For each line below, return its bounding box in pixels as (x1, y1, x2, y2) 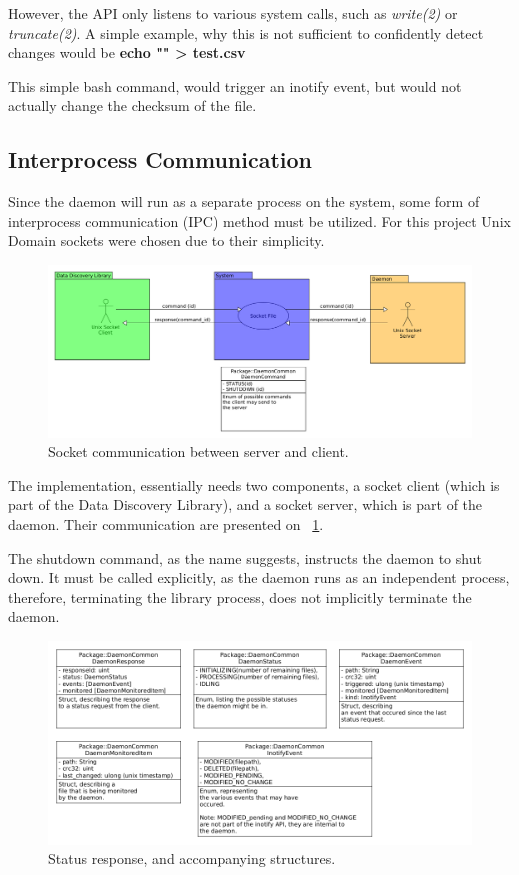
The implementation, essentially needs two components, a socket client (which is (8, 474, 500, 495)
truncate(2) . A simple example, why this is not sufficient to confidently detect (8, 22, 484, 43)
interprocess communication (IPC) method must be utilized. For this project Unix (8, 210, 511, 231)
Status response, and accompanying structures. (48, 848, 336, 869)
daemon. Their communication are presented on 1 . (8, 513, 324, 534)
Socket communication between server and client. (48, 441, 349, 462)
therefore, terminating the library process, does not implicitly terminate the (8, 586, 472, 607)
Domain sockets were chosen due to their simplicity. (8, 230, 325, 251)
